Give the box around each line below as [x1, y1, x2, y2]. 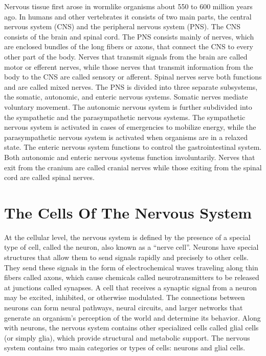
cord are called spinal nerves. [4, 172, 95, 183]
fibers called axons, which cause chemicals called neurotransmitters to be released [4, 272, 259, 283]
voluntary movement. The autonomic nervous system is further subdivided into [4, 101, 252, 112]
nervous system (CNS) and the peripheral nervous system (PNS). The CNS [4, 21, 241, 32]
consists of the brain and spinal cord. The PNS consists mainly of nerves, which [4, 31, 254, 42]
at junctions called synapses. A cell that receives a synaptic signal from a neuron [4, 282, 257, 292]
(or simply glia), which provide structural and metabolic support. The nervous [4, 332, 250, 343]
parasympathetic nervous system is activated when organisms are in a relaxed [4, 131, 248, 142]
